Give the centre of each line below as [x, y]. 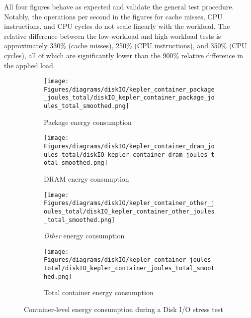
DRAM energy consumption [86, 179]
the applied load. [30, 65]
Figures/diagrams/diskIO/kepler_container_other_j [129, 203]
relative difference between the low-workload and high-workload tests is [113, 36]
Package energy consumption [88, 122]
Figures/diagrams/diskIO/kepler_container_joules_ [129, 260]
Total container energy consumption [99, 292]
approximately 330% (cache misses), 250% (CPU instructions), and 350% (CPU [125, 46]
